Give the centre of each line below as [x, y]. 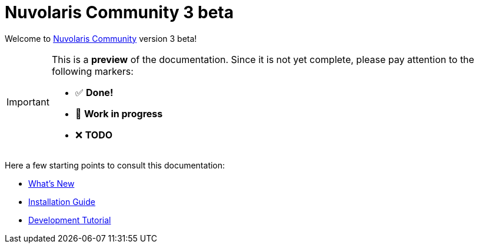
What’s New [51, 183]
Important [28, 102]
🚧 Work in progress [119, 113]
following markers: [92, 71]
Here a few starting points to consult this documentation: [115, 165]
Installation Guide [62, 201]
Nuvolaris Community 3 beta [119, 12]
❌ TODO [94, 135]
